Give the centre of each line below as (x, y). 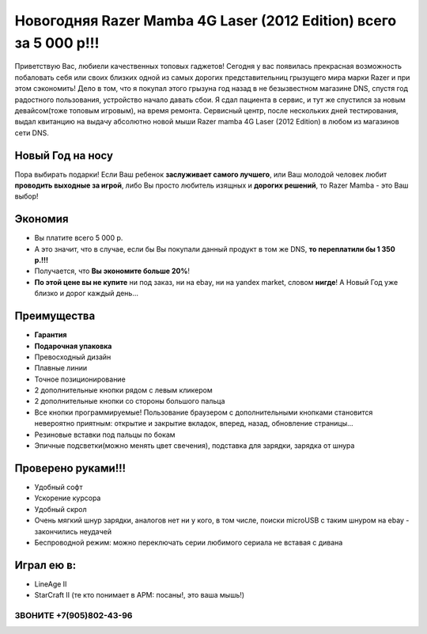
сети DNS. (32, 133)
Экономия (42, 219)
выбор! (26, 196)
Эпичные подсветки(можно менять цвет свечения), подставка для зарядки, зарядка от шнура (195, 446)
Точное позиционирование (80, 379)
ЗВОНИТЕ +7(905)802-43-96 (74, 615)
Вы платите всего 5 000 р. (79, 238)
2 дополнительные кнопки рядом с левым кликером (123, 390)
